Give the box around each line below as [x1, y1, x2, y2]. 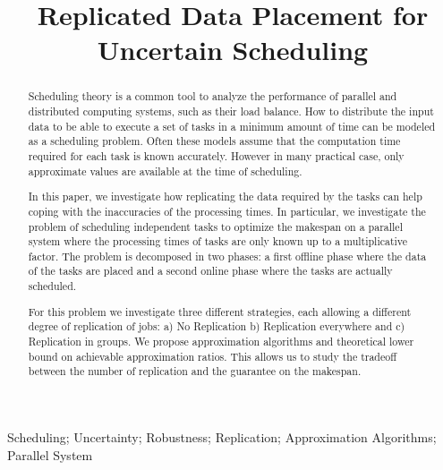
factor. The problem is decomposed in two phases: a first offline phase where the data [28, 248, 427, 263]
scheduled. [28, 278, 77, 294]
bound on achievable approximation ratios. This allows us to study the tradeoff [28, 348, 397, 363]
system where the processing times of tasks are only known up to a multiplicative [28, 234, 408, 249]
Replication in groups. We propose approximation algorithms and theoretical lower [28, 333, 414, 348]
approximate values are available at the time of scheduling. [28, 163, 302, 178]
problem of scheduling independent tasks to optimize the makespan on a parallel [28, 218, 403, 234]
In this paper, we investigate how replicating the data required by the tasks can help [28, 189, 422, 204]
